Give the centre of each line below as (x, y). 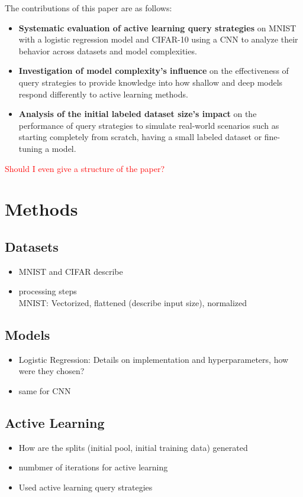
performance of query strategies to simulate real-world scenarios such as (149, 125)
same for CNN (45, 390)
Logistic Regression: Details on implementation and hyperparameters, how (154, 359)
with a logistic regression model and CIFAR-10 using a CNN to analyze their (158, 39)
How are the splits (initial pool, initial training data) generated (133, 447)
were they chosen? (51, 371)
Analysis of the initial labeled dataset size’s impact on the (138, 114)
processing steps (48, 291)
